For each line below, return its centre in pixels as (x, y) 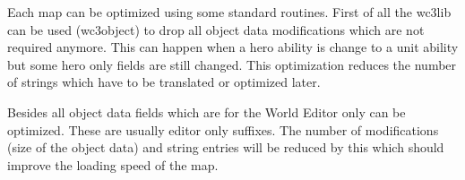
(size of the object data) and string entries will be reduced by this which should (226, 147)
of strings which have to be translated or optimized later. (164, 82)
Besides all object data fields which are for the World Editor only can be (207, 111)
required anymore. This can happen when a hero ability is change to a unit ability (233, 47)
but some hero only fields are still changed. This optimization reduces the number (232, 64)
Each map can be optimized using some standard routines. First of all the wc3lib (229, 12)
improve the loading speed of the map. (113, 164)
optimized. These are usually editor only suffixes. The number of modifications (223, 129)
